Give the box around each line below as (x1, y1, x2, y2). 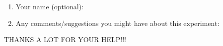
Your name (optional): (15, 1, 83, 11)
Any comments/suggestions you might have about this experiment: (15, 18, 220, 28)
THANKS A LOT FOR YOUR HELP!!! (4, 34, 126, 45)
